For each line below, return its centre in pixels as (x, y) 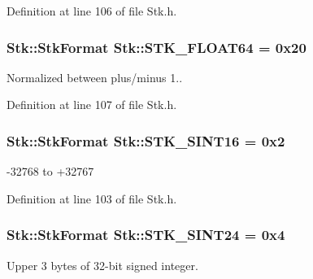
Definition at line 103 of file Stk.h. (92, 198)
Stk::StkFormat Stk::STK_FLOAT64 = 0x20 (156, 47)
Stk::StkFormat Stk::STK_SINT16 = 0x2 (146, 140)
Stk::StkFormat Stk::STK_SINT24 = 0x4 (146, 235)
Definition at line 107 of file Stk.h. (92, 105)
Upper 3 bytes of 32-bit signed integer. (102, 265)
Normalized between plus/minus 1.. (95, 77)
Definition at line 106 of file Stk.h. (92, 11)
